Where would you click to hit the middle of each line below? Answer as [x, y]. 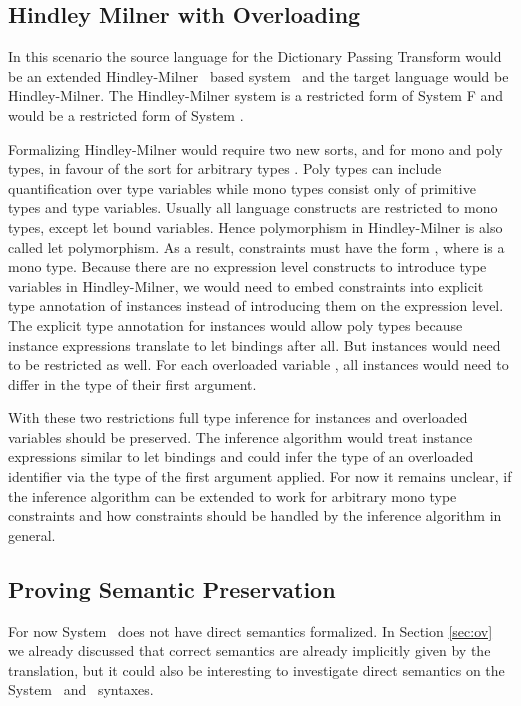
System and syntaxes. [81, 689]
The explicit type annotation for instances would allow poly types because [235, 324]
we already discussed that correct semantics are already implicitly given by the [249, 650]
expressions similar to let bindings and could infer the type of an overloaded [241, 456]
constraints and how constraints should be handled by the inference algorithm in [255, 515]
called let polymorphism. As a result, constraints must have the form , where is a [256, 246]
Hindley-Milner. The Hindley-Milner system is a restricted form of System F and [256, 95]
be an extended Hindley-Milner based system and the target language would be [258, 75]
